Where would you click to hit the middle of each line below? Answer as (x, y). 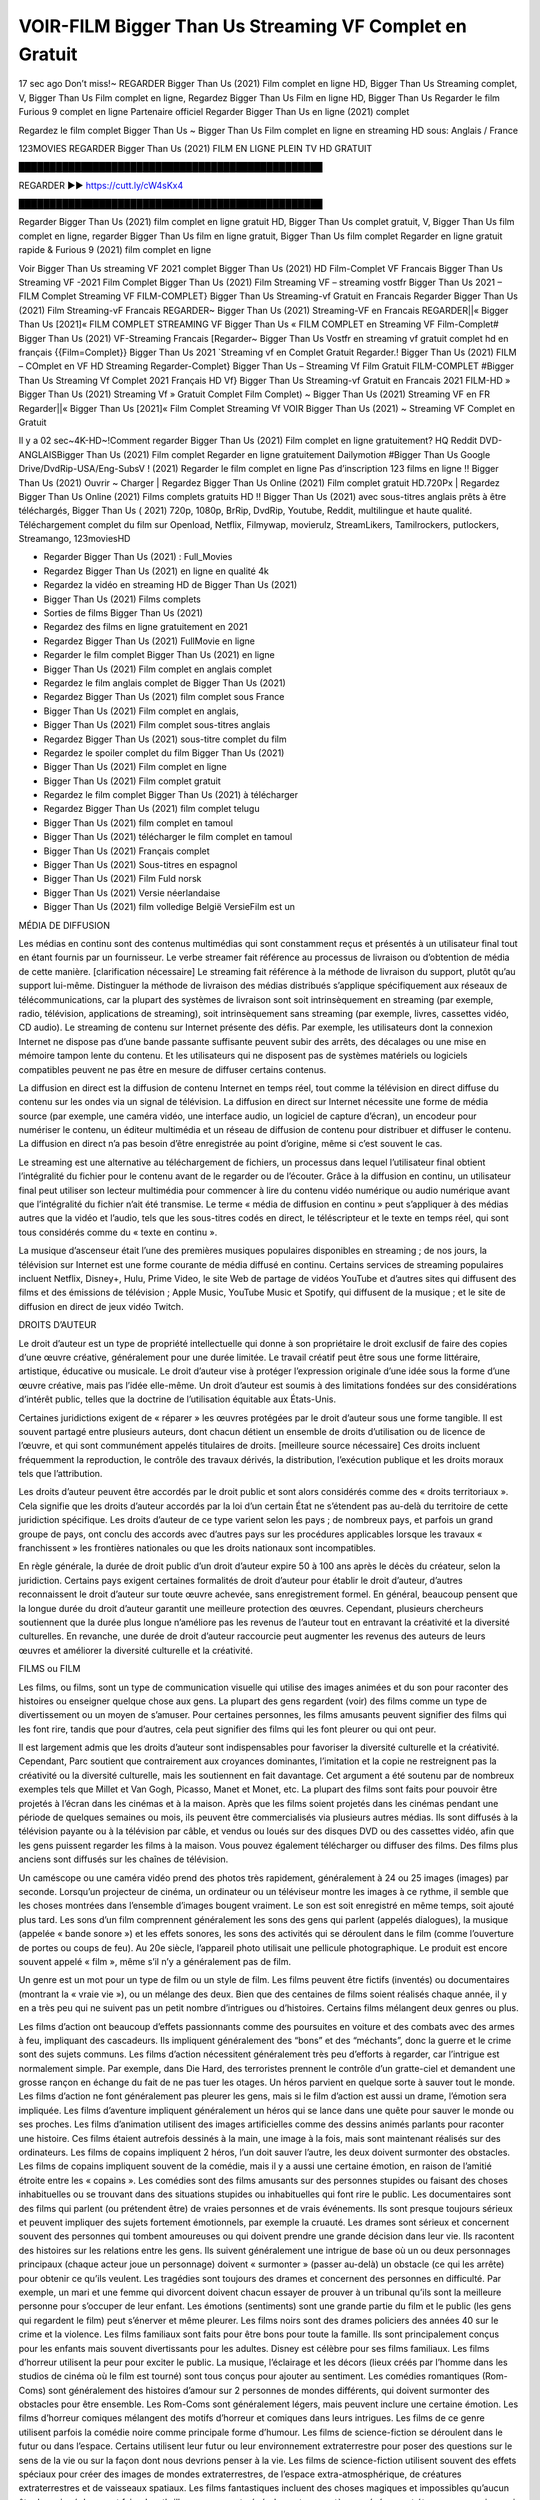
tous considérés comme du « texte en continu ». (118, 1232)
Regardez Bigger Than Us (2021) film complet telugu (151, 809)
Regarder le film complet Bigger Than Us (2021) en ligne (159, 655)
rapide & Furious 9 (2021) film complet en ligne (115, 250)
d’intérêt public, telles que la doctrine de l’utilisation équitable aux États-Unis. (177, 1399)
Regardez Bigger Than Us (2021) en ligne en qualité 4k (156, 571)
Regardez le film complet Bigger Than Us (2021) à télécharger (171, 795)
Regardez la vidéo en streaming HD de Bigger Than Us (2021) (170, 585)
